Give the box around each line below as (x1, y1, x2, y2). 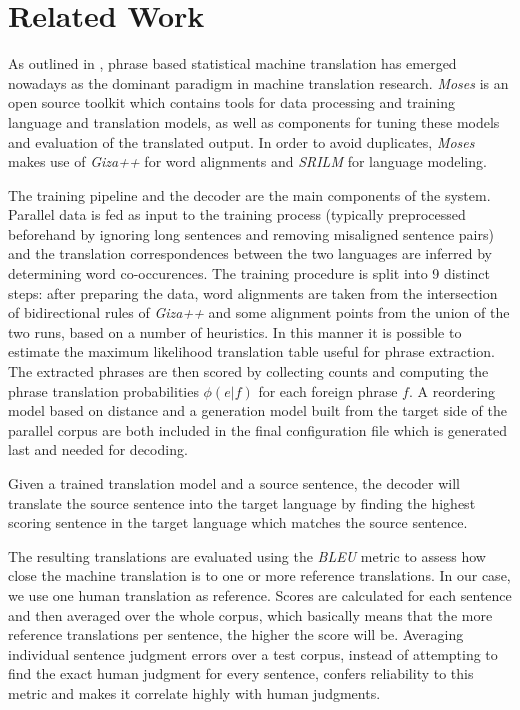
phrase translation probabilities (8, 380, 199, 401)
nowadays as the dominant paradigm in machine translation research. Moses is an (8, 72, 509, 93)
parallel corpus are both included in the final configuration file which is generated (8, 419, 507, 440)
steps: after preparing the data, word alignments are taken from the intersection (8, 282, 498, 303)
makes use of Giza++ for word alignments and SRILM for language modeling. (8, 151, 487, 172)
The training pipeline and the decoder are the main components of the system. (8, 184, 491, 205)
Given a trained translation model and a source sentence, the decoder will (8, 473, 460, 493)
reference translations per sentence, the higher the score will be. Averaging (8, 624, 464, 645)
